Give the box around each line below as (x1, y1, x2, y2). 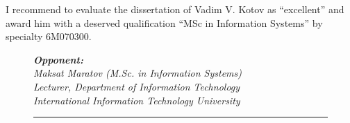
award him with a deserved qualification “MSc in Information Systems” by (6, 15, 323, 30)
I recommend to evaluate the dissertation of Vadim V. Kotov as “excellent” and (6, 2, 344, 16)
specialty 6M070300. (6, 29, 92, 44)
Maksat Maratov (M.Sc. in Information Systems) (33, 66, 242, 80)
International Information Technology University (33, 93, 240, 107)
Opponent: (33, 52, 83, 66)
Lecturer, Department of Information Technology (33, 79, 240, 93)
